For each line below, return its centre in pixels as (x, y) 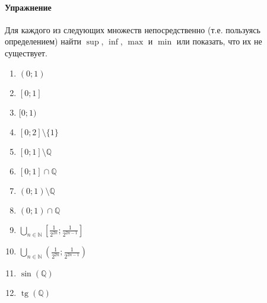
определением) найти (43, 41)
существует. (26, 52)
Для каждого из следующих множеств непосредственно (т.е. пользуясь (133, 29)
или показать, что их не (219, 41)
